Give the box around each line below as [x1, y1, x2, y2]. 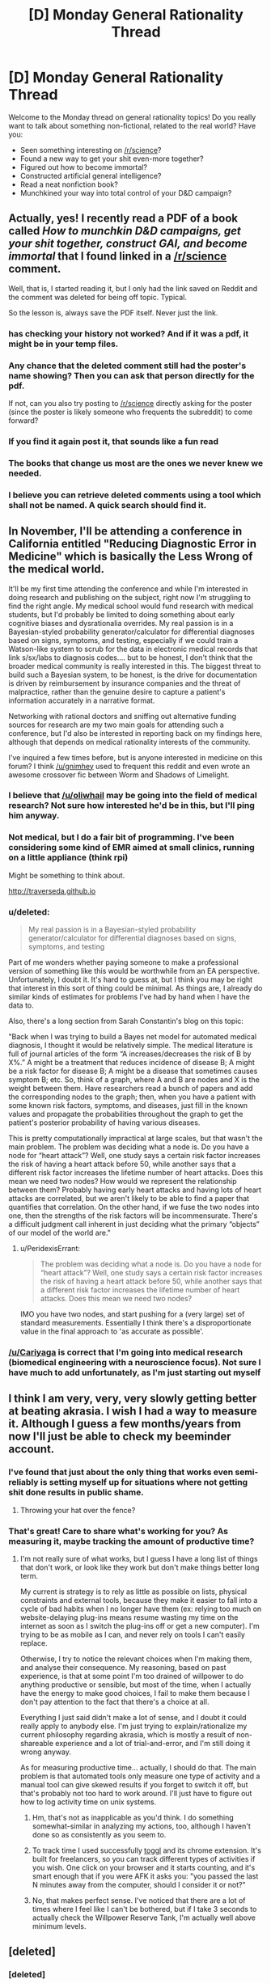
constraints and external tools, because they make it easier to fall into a [19, 1595, 258, 1605]
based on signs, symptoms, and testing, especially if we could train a [8, 635, 239, 645]
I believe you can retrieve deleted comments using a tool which [8, 489, 261, 501]
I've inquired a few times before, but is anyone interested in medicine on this [8, 752, 263, 762]
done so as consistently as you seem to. [32, 1829, 167, 1839]
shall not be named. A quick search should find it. [8, 499, 207, 510]
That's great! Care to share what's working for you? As [8, 1525, 229, 1537]
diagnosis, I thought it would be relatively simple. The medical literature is [8, 1041, 253, 1051]
